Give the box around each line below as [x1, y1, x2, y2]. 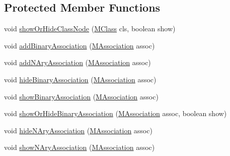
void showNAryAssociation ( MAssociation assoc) [4, 142, 155, 152]
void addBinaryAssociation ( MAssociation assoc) [4, 40, 155, 50]
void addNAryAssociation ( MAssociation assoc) [4, 57, 151, 68]
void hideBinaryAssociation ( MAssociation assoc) [4, 74, 157, 84]
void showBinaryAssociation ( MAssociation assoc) [4, 91, 159, 101]
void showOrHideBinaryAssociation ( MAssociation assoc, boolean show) [4, 108, 227, 119]
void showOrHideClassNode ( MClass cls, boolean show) [4, 23, 176, 34]
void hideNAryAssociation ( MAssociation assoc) [4, 125, 152, 135]
